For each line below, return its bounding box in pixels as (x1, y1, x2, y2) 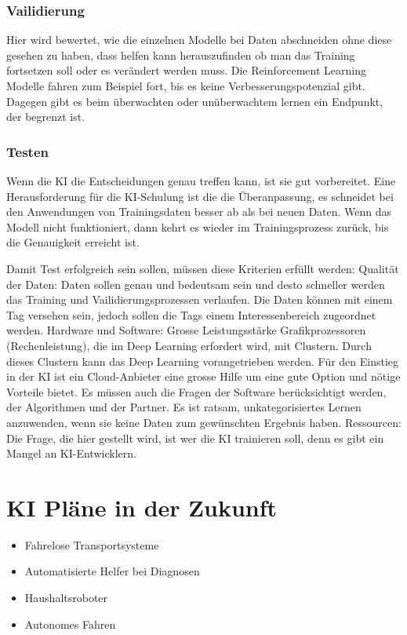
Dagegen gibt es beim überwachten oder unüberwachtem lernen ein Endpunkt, (6, 93, 383, 109)
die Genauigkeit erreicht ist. (6, 234, 140, 250)
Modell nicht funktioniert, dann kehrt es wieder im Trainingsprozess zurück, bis (6, 218, 389, 235)
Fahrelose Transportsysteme (24, 536, 159, 553)
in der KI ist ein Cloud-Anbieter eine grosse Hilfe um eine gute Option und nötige (6, 368, 401, 385)
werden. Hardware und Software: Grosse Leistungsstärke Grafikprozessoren (6, 322, 366, 338)
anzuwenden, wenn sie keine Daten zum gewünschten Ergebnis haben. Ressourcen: (6, 414, 402, 430)
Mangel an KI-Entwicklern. (6, 445, 136, 462)
